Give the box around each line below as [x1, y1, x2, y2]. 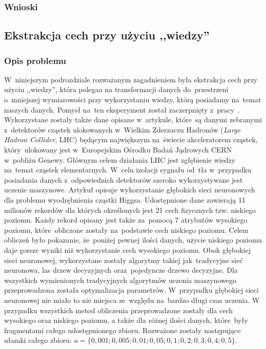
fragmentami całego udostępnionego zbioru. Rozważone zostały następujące [4, 324, 241, 335]
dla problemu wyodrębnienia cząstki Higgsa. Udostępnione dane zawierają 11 [4, 194, 245, 205]
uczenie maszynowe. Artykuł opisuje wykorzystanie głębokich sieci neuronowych [4, 184, 255, 195]
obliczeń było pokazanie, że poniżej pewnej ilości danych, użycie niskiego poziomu [4, 234, 262, 245]
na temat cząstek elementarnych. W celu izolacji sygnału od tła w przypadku [4, 164, 252, 175]
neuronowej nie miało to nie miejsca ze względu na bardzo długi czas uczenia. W [4, 294, 260, 305]
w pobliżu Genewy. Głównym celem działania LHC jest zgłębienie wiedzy [4, 154, 236, 165]
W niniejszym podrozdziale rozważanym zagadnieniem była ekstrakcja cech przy [4, 74, 258, 84]
